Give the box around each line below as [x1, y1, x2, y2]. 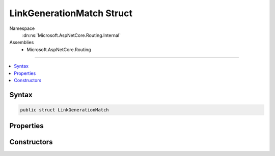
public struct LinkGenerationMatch [20, 107, 109, 112]
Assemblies [9, 40, 34, 46]
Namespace [9, 25, 35, 31]
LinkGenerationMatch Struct [9, 8, 132, 19]
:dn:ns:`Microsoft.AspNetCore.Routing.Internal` [22, 32, 121, 38]
